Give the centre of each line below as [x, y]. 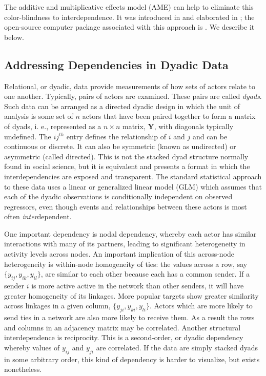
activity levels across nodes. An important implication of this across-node [119, 254]
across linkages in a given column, [57, 306]
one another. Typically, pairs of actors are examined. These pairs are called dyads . [133, 96]
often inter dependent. [38, 216]
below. [14, 37]
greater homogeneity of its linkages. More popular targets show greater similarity [131, 295]
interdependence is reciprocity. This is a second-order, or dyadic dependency [124, 337]
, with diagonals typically [194, 126]
